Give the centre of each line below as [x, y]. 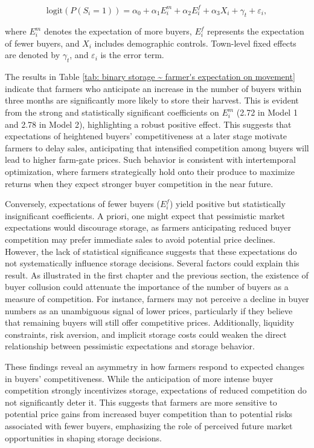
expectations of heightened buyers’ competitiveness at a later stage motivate [146, 136]
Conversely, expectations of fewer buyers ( [82, 204]
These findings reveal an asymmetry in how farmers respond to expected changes [155, 366]
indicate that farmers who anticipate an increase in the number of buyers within [153, 88]
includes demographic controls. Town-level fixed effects [195, 43]
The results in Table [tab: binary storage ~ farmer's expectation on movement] [150, 77]
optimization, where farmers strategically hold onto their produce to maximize [150, 172]
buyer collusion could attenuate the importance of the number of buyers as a [147, 287]
